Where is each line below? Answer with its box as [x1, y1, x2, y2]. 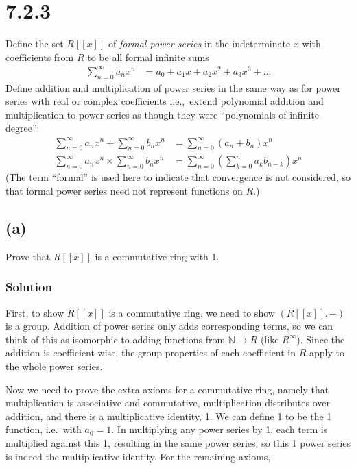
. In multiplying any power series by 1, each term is [111, 422, 328, 436]
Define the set [5, 36, 64, 51]
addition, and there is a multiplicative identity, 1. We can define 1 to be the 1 [5, 408, 332, 423]
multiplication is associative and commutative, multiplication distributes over [5, 395, 330, 410]
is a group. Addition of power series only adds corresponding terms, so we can [5, 319, 333, 333]
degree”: [5, 121, 40, 135]
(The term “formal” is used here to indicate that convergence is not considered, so [5, 170, 351, 184]
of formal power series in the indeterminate [108, 36, 291, 51]
